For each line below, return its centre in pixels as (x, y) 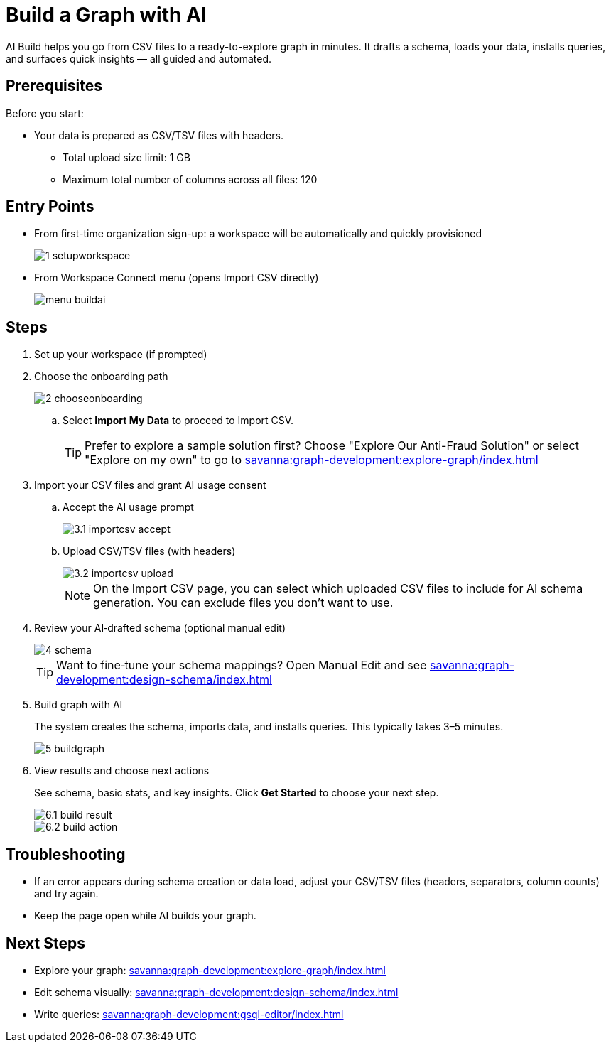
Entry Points (50, 207)
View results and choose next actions (122, 771)
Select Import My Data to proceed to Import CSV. (178, 421)
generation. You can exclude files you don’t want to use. (243, 603)
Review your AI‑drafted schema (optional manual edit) (160, 628)
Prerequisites (54, 86)
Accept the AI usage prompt (128, 507)
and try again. (66, 894)
